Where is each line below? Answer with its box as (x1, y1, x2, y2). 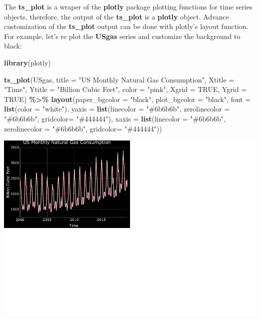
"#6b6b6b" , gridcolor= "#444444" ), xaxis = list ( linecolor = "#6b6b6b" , (4, 113, 225, 123)
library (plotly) (4, 57, 51, 67)
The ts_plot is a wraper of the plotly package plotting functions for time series (4, 1, 252, 11)
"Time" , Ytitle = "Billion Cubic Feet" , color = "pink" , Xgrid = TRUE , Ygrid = (4, 84, 247, 94)
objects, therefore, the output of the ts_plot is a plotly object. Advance (4, 11, 229, 21)
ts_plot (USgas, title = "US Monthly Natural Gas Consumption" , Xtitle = (4, 74, 234, 84)
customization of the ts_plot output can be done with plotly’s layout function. (4, 21, 248, 31)
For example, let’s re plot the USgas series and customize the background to (4, 30, 240, 41)
